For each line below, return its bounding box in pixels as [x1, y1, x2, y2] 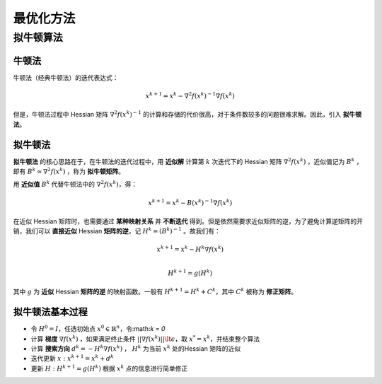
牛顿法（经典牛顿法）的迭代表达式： [13, 73, 119, 81]
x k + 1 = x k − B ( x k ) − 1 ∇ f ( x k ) [148, 197, 233, 206]
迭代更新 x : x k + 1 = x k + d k [30, 354, 115, 363]
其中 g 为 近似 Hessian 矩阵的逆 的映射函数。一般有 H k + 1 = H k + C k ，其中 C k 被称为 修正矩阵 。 [13, 286, 298, 296]
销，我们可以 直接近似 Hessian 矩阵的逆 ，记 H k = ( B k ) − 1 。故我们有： [13, 226, 221, 235]
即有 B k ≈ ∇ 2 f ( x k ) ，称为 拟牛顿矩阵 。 [13, 166, 125, 175]
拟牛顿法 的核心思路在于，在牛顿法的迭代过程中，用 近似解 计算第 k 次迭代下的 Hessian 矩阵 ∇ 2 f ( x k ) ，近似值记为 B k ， [13, 156, 363, 165]
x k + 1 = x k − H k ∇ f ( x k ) [156, 244, 224, 253]
